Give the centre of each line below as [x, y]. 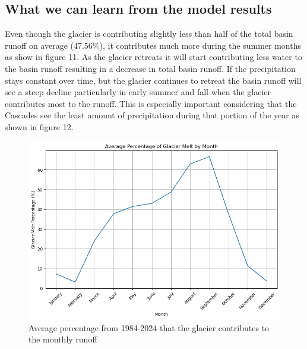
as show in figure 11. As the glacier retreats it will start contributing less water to [153, 57]
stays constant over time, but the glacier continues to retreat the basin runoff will [153, 80]
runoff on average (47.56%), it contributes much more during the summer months [153, 45]
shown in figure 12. [39, 126]
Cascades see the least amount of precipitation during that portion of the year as [152, 115]
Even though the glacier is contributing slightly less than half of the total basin [149, 34]
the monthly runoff [63, 339]
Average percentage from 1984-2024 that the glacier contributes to [149, 327]
